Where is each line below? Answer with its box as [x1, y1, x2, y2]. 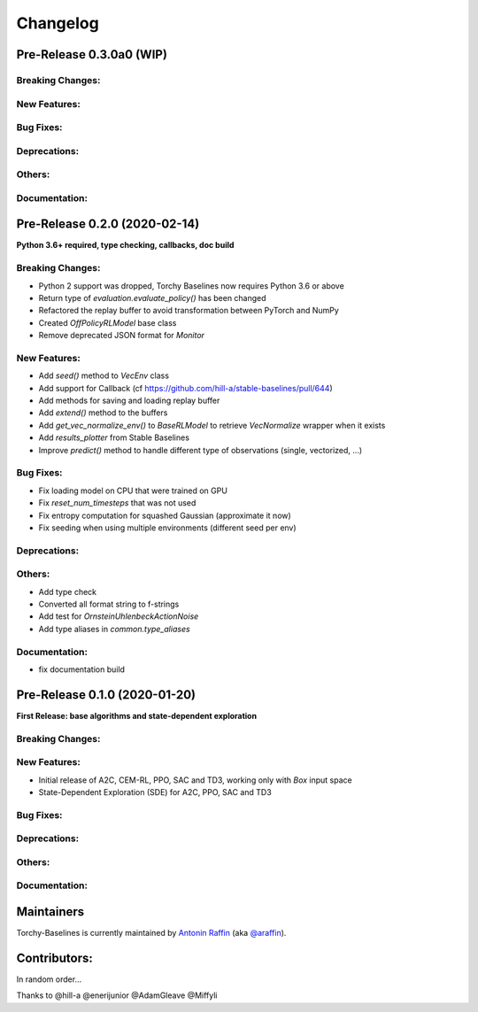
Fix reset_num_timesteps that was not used [38, 498, 197, 508]
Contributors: [16, 950, 93, 965]
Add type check [38, 586, 97, 597]
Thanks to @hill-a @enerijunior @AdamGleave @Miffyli [16, 990, 218, 1000]
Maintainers [16, 904, 85, 920]
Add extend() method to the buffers [38, 407, 168, 418]
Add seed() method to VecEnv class [38, 370, 170, 381]
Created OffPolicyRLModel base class [38, 317, 177, 328]
